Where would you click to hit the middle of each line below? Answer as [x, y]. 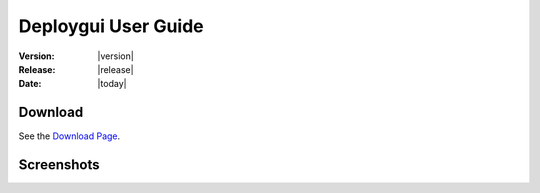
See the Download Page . [69, 136]
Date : [30, 84]
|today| [112, 84]
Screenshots [59, 165]
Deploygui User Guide [111, 26]
